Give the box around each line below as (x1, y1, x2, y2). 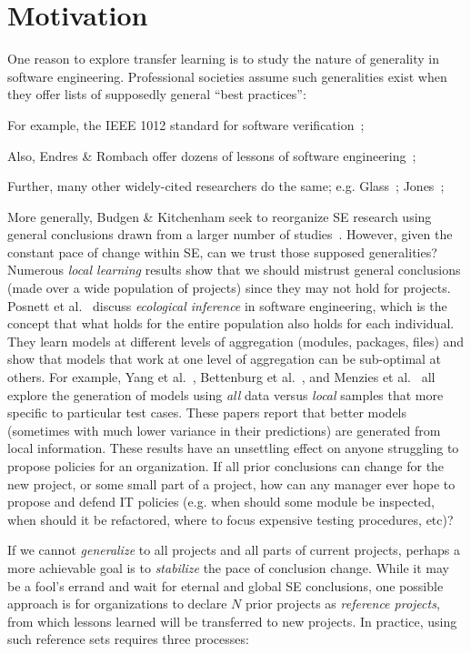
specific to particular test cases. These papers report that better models (7, 403, 407, 422)
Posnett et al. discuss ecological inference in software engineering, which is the (7, 296, 447, 315)
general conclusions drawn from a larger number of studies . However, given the (7, 225, 453, 244)
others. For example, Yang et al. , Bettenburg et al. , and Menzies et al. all (7, 367, 436, 387)
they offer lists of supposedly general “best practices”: (7, 85, 306, 104)
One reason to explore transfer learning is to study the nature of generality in (7, 49, 440, 68)
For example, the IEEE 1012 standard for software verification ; (7, 115, 365, 134)
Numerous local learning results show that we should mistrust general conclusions (7, 260, 461, 279)
